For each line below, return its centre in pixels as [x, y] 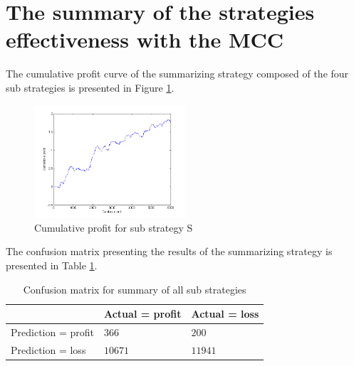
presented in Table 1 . [52, 265]
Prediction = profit [52, 332]
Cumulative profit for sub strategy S [114, 227]
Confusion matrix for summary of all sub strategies [135, 289]
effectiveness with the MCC [145, 39]
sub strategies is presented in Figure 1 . [90, 87]
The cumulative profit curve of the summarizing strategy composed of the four [177, 74]
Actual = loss [225, 314]
